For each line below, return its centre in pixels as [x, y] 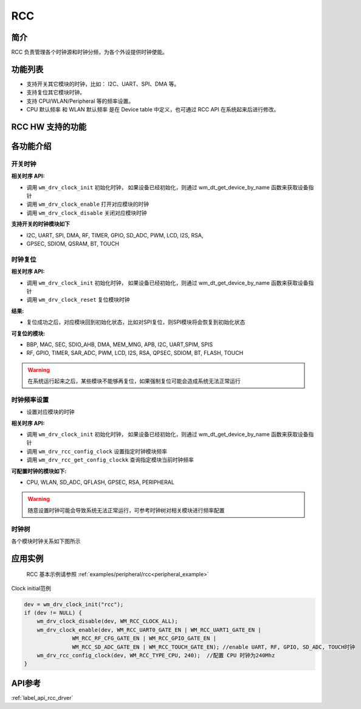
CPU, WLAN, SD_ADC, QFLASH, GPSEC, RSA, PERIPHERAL [100, 482]
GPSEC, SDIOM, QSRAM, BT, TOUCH [73, 244]
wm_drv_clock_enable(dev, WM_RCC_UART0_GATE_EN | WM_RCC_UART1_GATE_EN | [149, 630]
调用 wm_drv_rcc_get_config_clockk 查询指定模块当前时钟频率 [110, 460]
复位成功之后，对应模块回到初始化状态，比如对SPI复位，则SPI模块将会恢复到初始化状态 [136, 322]
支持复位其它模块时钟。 [56, 93]
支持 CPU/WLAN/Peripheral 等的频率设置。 [80, 101]
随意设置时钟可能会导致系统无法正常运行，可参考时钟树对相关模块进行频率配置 [126, 510]
